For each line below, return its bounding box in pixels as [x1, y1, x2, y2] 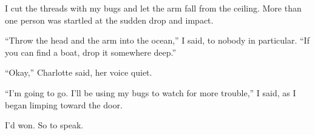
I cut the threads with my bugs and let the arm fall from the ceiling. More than [5, 2, 302, 14]
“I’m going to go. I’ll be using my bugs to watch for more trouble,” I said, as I [5, 86, 296, 99]
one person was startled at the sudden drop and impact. [5, 13, 214, 26]
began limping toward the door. [5, 98, 123, 111]
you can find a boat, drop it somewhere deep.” [5, 45, 177, 58]
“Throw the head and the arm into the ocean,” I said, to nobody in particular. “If [5, 34, 310, 47]
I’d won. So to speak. [5, 119, 84, 131]
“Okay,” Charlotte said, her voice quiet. [5, 66, 152, 79]
